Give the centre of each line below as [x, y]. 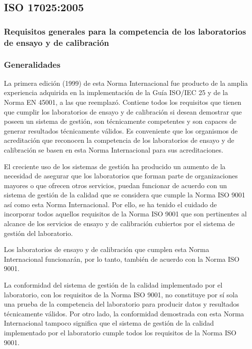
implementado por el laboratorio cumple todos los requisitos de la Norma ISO [120, 333]
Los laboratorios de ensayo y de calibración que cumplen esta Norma [107, 249]
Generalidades [32, 65]
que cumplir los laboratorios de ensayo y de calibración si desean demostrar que [123, 111]
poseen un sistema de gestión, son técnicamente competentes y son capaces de [120, 121]
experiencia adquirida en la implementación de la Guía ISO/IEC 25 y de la [116, 92]
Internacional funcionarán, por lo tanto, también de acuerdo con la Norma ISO [122, 259]
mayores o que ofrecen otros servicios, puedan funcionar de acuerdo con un [116, 185]
